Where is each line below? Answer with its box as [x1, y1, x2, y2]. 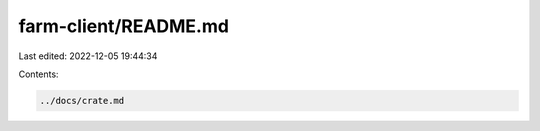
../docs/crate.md [39, 95, 125, 106]
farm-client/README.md [18, 15, 230, 37]
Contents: [18, 68, 59, 80]
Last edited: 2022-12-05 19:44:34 [18, 50, 158, 62]
